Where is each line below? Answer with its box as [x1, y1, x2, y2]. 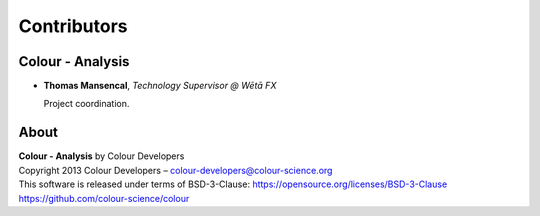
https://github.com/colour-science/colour [18, 192, 190, 204]
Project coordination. [43, 98, 130, 110]
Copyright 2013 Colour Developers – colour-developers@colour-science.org [18, 164, 333, 176]
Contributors [18, 15, 129, 37]
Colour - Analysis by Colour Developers [18, 150, 185, 162]
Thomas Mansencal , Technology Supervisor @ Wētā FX [43, 80, 277, 92]
